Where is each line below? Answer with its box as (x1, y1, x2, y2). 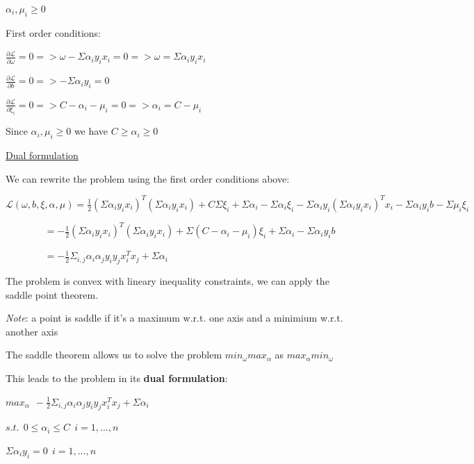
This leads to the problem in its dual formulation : (6, 371, 228, 385)
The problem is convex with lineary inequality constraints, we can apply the (6, 274, 329, 288)
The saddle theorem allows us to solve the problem (6, 347, 222, 362)
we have (74, 124, 108, 138)
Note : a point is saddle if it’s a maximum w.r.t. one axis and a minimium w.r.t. (6, 310, 343, 325)
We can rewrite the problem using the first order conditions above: (6, 171, 290, 185)
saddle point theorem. (6, 287, 99, 301)
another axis (6, 324, 58, 338)
